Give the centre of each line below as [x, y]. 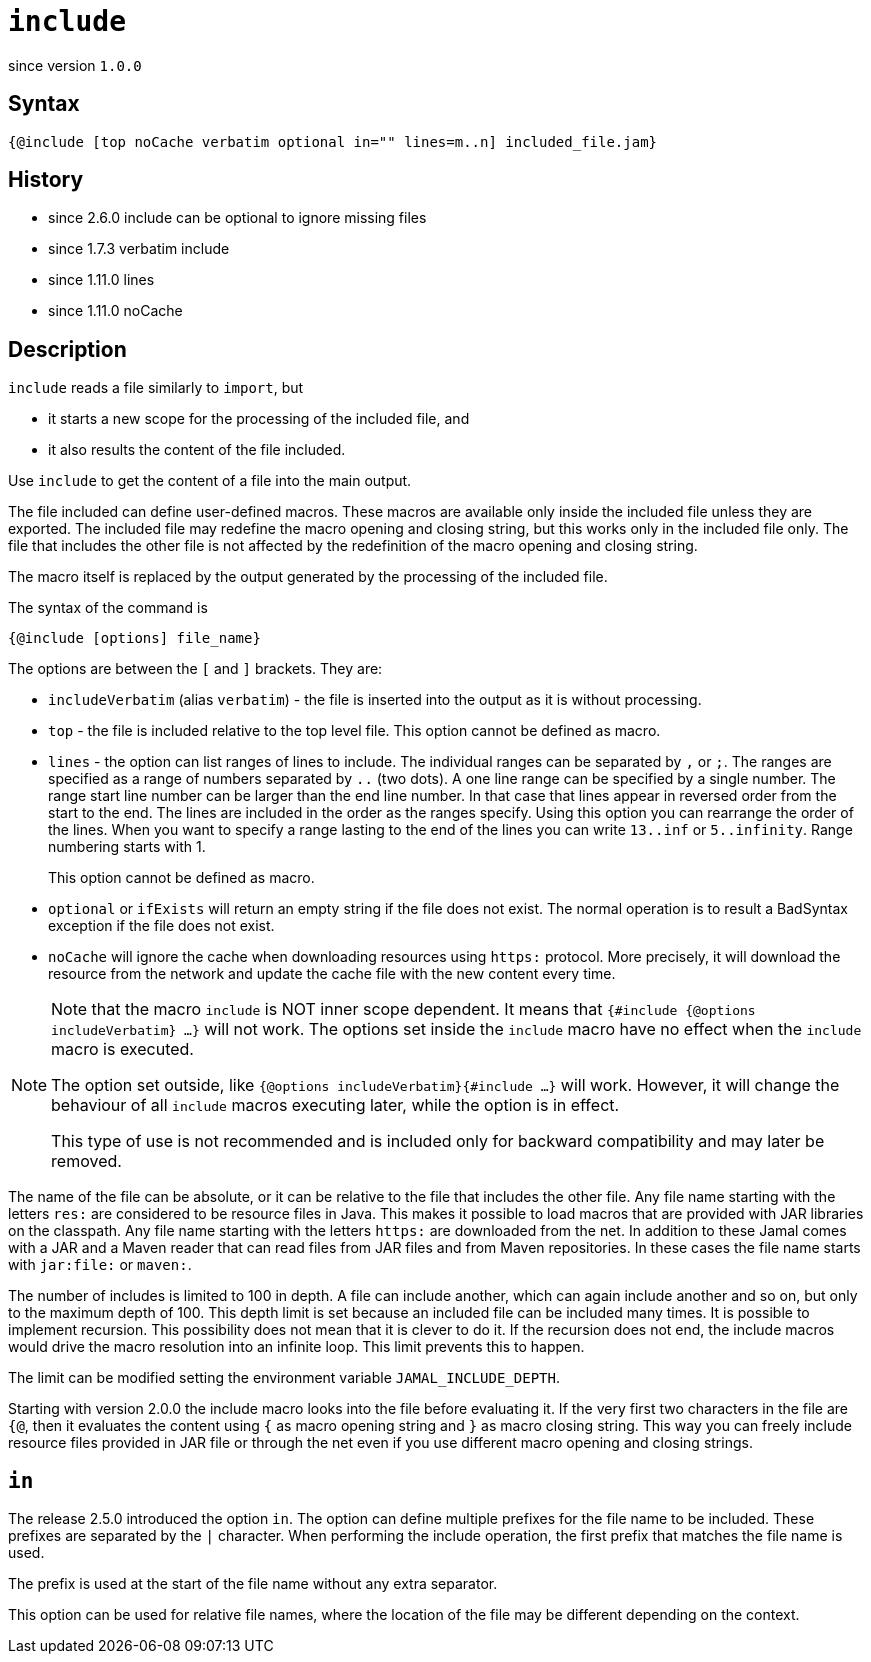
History [46, 180]
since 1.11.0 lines [101, 280]
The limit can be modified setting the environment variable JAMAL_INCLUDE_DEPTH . [284, 1378]
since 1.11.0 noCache [115, 311]
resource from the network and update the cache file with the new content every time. [332, 974]
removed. [86, 1161]
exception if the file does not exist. [161, 926]
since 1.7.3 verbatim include [139, 249]
